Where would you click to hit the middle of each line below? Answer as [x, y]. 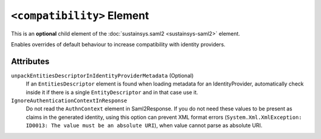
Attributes [30, 61]
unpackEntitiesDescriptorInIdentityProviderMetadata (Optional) [102, 75]
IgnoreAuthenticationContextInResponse [69, 101]
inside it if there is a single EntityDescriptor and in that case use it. [112, 92]
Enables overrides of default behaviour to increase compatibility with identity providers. [118, 44]
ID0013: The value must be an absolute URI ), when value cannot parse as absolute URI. [144, 125]
